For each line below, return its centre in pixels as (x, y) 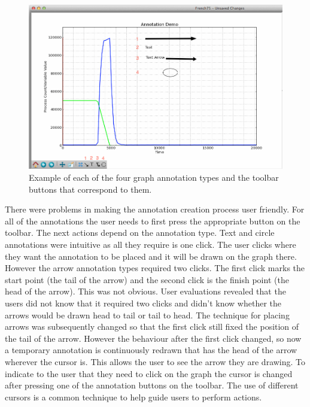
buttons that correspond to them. (90, 189)
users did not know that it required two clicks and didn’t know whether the (143, 303)
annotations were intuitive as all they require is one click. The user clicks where (151, 244)
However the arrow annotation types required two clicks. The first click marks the (155, 268)
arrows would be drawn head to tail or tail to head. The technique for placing (147, 315)
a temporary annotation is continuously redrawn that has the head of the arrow (151, 350)
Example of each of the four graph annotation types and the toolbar (154, 177)
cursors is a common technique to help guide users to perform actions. (133, 397)
